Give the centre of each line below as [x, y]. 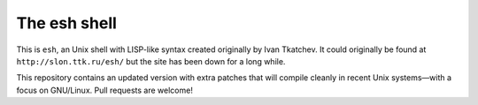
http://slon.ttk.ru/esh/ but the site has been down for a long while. [151, 61]
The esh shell [66, 23]
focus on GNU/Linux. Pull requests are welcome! [105, 90]
